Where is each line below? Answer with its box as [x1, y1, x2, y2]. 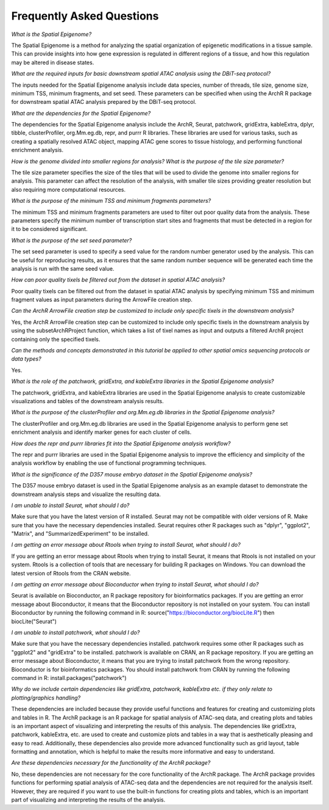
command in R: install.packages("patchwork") [11, 674, 127, 681]
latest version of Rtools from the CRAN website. [11, 569, 131, 577]
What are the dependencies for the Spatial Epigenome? [11, 109, 151, 117]
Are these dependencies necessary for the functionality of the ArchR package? [11, 759, 211, 767]
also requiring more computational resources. [11, 186, 126, 193]
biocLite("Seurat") [11, 618, 57, 625]
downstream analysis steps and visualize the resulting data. [11, 491, 161, 498]
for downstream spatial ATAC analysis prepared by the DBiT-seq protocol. [11, 98, 197, 106]
